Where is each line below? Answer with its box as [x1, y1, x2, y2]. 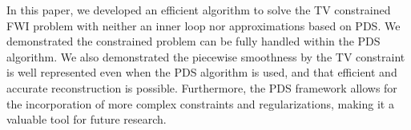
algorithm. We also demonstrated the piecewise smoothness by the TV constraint [6, 48, 405, 65]
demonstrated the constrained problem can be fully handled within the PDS [6, 33, 381, 49]
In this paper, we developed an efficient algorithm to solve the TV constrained [6, 2, 391, 18]
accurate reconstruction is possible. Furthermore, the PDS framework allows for [6, 79, 397, 96]
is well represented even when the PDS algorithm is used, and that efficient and [6, 64, 397, 81]
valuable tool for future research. [6, 111, 167, 128]
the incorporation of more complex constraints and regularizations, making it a [6, 95, 394, 112]
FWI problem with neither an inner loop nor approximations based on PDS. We [6, 17, 401, 33]
